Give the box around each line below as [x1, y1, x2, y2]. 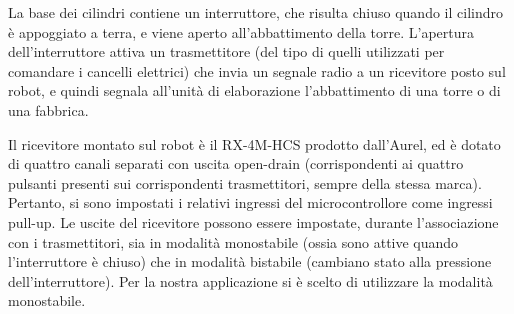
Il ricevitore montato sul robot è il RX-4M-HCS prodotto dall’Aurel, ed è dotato [8, 133, 501, 154]
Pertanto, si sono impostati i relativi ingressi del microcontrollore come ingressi [8, 192, 493, 213]
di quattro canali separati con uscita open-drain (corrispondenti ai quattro [8, 153, 464, 174]
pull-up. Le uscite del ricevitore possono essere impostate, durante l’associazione [8, 211, 499, 232]
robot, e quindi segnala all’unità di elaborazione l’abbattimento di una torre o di [8, 80, 501, 101]
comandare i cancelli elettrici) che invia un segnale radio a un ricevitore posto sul [8, 60, 506, 81]
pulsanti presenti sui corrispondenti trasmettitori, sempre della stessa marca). [8, 172, 482, 193]
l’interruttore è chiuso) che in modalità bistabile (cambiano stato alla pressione [8, 251, 492, 272]
